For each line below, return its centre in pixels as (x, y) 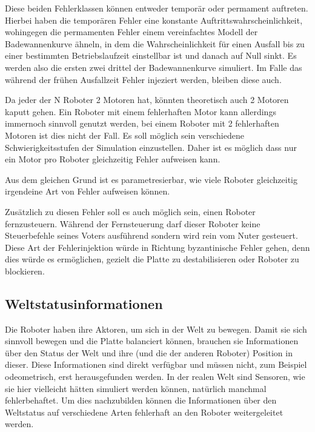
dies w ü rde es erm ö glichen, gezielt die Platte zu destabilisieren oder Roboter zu (152, 259)
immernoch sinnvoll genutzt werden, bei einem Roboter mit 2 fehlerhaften (142, 123)
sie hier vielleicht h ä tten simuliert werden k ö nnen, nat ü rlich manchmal (136, 388)
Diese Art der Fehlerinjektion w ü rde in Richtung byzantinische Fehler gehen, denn (157, 247)
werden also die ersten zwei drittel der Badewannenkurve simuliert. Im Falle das (154, 67)
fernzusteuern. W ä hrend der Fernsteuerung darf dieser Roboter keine (133, 223)
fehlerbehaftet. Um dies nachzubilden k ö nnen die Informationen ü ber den (141, 400)
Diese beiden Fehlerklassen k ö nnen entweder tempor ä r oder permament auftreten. (157, 8)
